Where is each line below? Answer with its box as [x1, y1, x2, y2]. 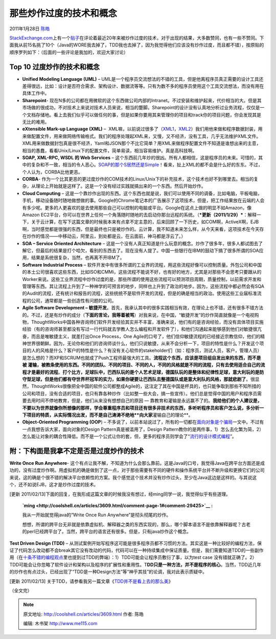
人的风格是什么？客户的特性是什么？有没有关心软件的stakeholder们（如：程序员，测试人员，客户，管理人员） [31, 347, 262, 353]
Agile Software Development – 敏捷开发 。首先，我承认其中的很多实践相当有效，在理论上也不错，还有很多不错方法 [22, 304, 263, 311]
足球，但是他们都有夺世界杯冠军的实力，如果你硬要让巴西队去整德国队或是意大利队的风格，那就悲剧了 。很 [31, 376, 255, 383]
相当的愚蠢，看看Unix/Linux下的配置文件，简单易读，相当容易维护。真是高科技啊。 [22, 147, 197, 153]
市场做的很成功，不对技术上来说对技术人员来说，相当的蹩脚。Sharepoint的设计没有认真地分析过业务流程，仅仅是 [22, 105, 260, 111]
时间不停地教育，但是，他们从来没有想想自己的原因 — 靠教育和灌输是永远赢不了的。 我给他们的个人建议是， [35, 397, 262, 404]
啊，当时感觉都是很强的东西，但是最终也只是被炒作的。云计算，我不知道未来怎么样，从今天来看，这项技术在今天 [22, 226, 260, 232]
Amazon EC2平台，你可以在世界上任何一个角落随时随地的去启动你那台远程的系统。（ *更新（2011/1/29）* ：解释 [22, 212, 257, 218]
